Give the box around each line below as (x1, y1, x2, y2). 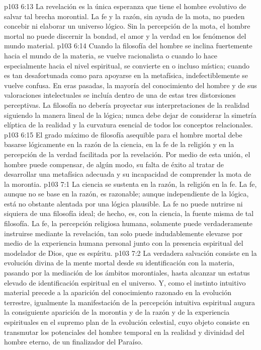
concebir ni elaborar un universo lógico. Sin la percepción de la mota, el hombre (4, 21, 250, 31)
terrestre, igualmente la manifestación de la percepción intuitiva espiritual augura (4, 297, 255, 307)
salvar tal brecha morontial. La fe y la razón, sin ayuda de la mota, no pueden (4, 11, 245, 21)
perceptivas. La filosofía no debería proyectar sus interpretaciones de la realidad (4, 99, 249, 110)
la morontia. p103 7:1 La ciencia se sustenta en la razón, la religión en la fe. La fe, (4, 178, 257, 189)
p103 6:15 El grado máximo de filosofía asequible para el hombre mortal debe (4, 129, 242, 139)
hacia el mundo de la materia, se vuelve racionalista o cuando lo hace (4, 50, 218, 60)
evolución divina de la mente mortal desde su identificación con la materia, (4, 257, 234, 268)
